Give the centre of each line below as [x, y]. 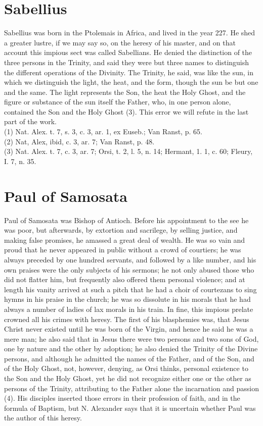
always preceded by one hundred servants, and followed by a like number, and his [130, 259]
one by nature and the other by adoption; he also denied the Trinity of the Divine [131, 349]
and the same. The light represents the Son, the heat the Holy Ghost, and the [125, 92]
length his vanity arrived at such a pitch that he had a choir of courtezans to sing [130, 289]
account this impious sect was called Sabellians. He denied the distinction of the [128, 52]
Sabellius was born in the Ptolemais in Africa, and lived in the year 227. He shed [130, 33]
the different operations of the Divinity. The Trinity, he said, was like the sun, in [129, 72]
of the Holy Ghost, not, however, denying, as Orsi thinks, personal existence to [126, 368]
